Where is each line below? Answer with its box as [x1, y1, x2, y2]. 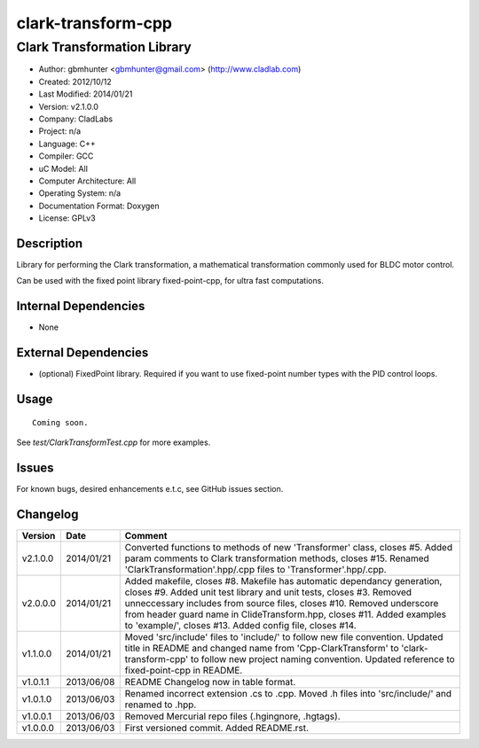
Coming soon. [32, 417, 89, 427]
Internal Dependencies [16, 299, 145, 314]
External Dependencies [16, 346, 149, 361]
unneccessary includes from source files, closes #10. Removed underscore [124, 596, 439, 609]
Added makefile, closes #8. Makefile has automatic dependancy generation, [124, 574, 443, 587]
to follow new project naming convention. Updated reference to [190, 652, 456, 665]
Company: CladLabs [38, 113, 114, 124]
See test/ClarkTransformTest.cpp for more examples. [16, 437, 211, 448]
